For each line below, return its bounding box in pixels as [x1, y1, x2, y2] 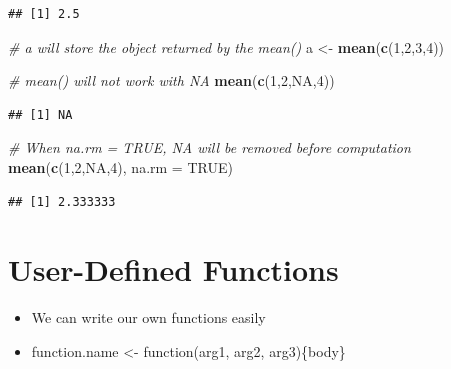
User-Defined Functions [8, 249, 339, 290]
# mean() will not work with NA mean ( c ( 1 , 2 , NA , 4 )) [8, 70, 335, 91]
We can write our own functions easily [31, 307, 266, 328]
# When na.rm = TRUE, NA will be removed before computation [8, 137, 411, 158]
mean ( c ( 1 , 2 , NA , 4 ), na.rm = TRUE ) [8, 156, 233, 177]
